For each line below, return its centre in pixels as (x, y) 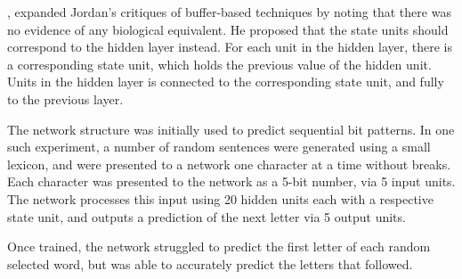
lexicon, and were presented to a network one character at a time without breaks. (229, 164)
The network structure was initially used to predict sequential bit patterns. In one (231, 129)
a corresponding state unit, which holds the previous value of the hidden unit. (219, 64)
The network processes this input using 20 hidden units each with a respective (220, 198)
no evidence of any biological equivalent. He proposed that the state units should (228, 29)
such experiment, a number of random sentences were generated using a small (219, 147)
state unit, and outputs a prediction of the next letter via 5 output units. (207, 216)
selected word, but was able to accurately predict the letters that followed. (210, 263)
